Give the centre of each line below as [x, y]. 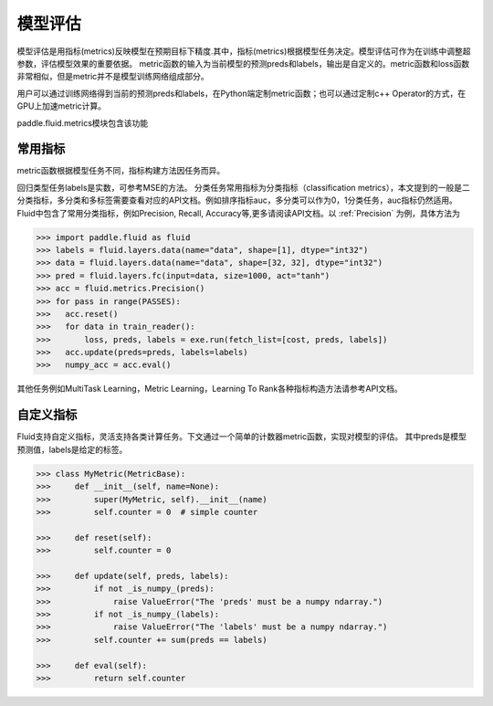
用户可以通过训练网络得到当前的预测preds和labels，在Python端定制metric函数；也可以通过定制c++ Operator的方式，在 [241, 93]
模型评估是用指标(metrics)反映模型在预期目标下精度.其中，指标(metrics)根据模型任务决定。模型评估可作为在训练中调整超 [244, 51]
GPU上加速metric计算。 [62, 106]
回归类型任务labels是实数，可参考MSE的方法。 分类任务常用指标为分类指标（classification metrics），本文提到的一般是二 [243, 187]
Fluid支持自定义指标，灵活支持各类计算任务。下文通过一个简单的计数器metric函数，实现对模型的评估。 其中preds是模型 [242, 437]
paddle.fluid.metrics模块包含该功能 [83, 122]
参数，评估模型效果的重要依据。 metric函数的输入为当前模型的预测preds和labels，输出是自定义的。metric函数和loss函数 [243, 63]
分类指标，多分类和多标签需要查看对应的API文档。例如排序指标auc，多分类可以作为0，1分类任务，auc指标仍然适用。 [237, 200]
